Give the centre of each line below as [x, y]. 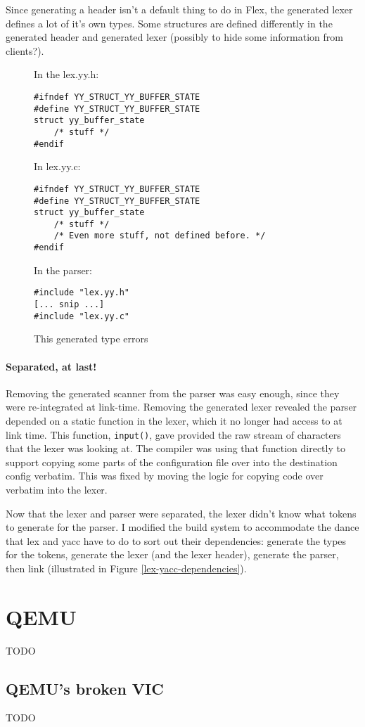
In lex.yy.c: [57, 166]
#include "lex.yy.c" [82, 316]
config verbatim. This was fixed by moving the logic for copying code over [165, 476]
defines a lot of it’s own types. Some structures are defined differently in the [169, 23]
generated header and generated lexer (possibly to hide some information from [174, 37]
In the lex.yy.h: [66, 74]
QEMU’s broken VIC [85, 688]
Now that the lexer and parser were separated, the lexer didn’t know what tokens [181, 513]
